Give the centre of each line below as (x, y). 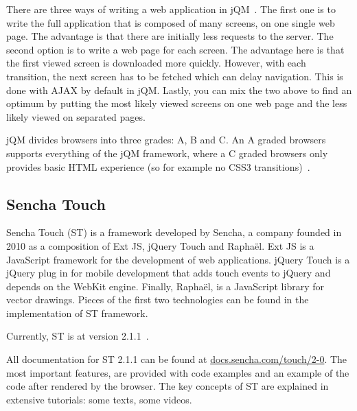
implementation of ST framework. (77, 313)
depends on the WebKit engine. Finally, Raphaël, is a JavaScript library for (165, 286)
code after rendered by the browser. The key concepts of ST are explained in (168, 386)
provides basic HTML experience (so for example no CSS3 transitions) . (158, 166)
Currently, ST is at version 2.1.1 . (78, 336)
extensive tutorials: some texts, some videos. (99, 399)
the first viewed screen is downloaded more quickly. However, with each (156, 63)
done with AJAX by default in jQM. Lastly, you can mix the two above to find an (179, 90)
